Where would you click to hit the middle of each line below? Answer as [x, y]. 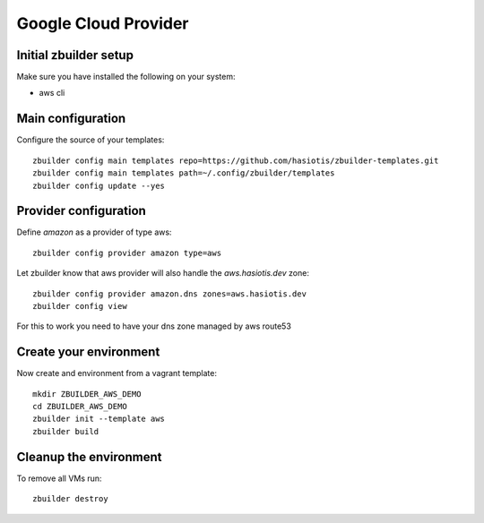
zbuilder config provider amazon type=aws [127, 253]
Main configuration [71, 119]
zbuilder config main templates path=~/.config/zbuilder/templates [184, 173]
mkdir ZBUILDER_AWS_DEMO [87, 394]
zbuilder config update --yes [99, 185]
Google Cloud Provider [103, 23]
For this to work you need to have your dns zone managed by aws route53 [154, 326]
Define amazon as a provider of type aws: [94, 232]
